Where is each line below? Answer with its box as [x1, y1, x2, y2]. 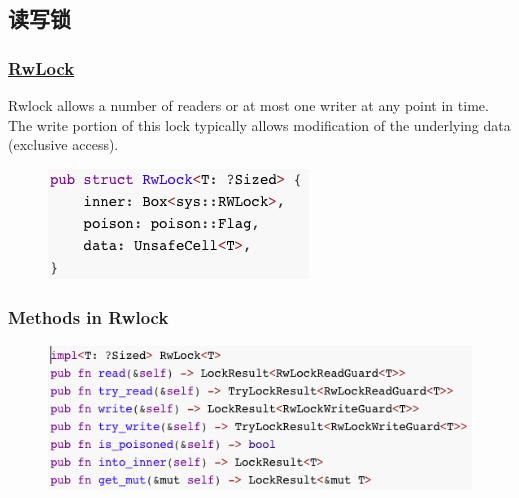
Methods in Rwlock [8, 305, 169, 330]
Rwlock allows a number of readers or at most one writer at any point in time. [8, 95, 489, 115]
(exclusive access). [8, 134, 119, 155]
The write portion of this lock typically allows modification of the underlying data [8, 114, 511, 135]
